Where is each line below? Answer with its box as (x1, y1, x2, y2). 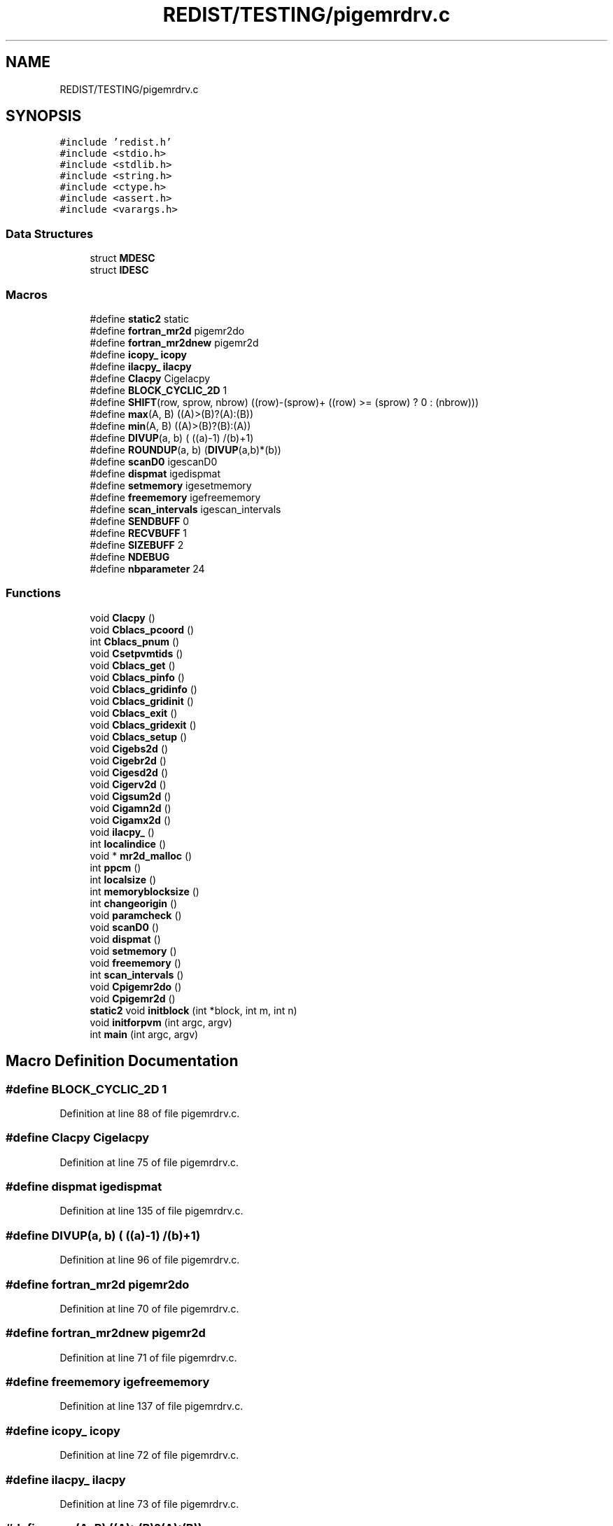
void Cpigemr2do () (90, 980, 182, 993)
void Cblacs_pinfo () (90, 671, 185, 683)
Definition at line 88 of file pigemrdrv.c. (59, 1107, 240, 1119)
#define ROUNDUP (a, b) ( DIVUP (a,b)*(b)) (90, 443, 281, 456)
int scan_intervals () (90, 968, 184, 981)
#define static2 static (90, 312, 189, 325)
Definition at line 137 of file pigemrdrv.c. (59, 1400, 244, 1413)
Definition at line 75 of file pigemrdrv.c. (59, 1156, 239, 1168)
